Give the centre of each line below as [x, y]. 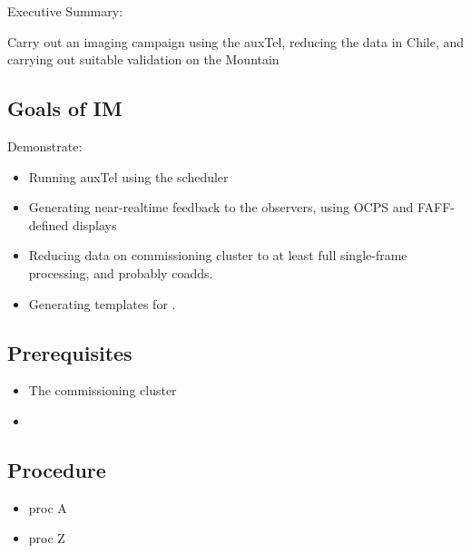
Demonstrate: [45, 146]
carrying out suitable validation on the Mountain [143, 59]
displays [95, 224]
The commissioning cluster [103, 390]
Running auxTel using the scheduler [128, 176]
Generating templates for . [102, 303]
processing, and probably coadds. [121, 272]
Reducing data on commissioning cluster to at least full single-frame [218, 255]
